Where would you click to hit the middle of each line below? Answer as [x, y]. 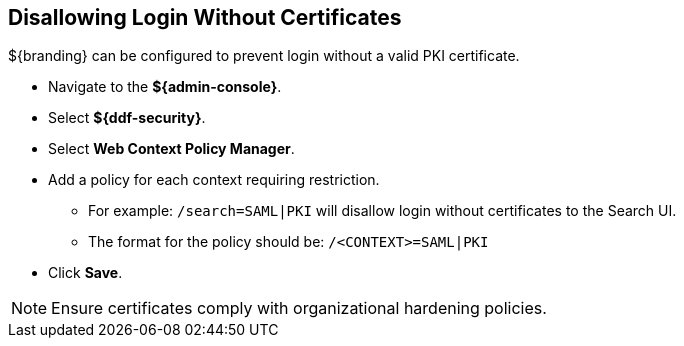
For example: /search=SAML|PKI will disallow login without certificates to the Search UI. [382, 211]
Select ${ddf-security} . [127, 118]
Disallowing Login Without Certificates [205, 17]
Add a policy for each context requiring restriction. [214, 180]
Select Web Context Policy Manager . [171, 149]
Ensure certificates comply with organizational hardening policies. [299, 308]
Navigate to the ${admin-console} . [165, 87]
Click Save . [85, 273]
